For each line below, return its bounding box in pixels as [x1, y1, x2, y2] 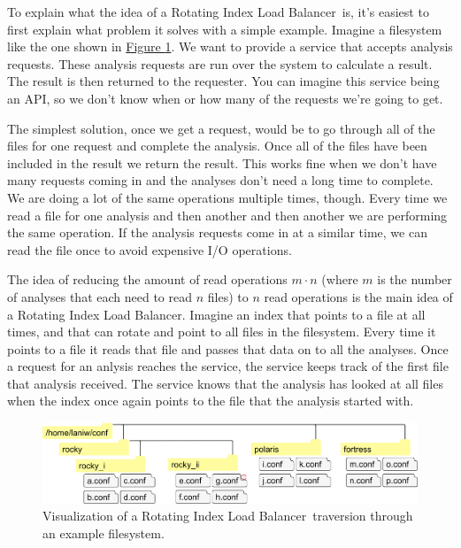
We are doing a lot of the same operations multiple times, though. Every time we [7, 188, 448, 206]
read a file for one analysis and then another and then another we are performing [7, 205, 448, 224]
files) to [207, 287, 249, 305]
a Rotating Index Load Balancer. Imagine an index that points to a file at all [7, 305, 426, 323]
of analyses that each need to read [7, 287, 193, 305]
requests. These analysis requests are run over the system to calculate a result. [7, 54, 433, 73]
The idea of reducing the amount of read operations [7, 270, 288, 289]
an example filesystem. [42, 523, 165, 542]
